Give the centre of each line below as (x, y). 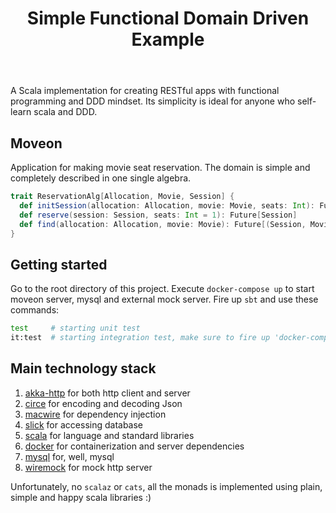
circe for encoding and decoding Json (103, 403)
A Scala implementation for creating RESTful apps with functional (145, 91)
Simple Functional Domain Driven (168, 18)
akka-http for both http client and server (107, 393)
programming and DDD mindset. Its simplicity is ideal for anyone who (153, 101)
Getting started (59, 264)
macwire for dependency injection (95, 414)
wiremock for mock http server (88, 467)
